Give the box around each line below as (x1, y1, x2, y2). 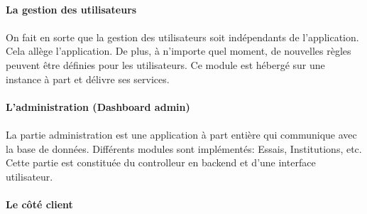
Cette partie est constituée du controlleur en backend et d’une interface (6, 155, 316, 170)
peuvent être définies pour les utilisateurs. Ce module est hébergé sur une (6, 57, 325, 72)
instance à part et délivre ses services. (6, 71, 170, 86)
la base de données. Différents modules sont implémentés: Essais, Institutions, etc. (6, 141, 362, 156)
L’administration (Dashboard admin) (6, 99, 190, 114)
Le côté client (6, 196, 73, 211)
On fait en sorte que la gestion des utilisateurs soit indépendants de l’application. (6, 29, 359, 44)
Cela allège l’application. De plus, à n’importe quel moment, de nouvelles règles (6, 43, 351, 58)
